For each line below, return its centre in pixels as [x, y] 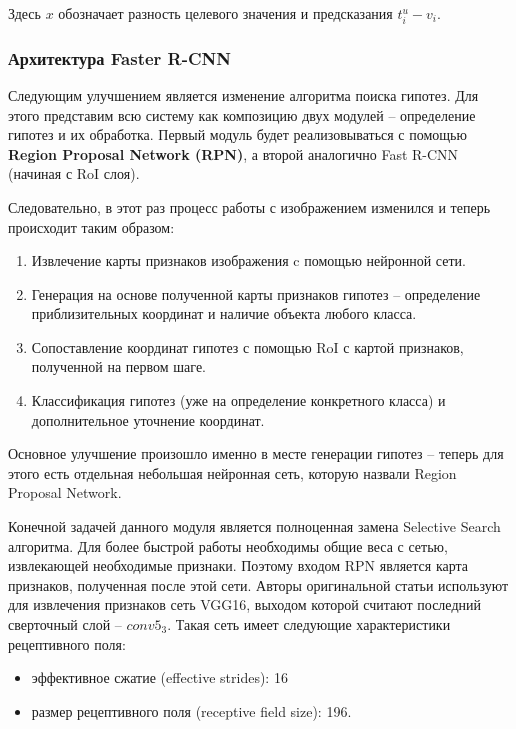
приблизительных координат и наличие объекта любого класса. [224, 313]
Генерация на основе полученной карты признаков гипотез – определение [256, 293]
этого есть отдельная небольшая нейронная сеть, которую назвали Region [232, 472]
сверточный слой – [65, 624]
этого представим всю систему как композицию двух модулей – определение [242, 114]
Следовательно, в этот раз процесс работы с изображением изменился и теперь [249, 206]
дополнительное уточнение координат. [148, 419]
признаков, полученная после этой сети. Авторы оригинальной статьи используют [258, 584]
